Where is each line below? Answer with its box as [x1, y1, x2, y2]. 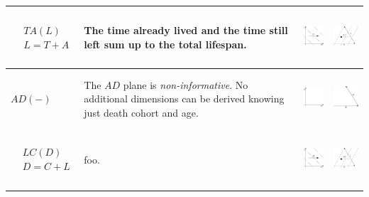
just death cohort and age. [84, 105, 199, 119]
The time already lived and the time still [84, 22, 288, 37]
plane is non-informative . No [123, 77, 248, 92]
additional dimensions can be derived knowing [84, 91, 285, 106]
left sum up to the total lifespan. [84, 36, 247, 51]
